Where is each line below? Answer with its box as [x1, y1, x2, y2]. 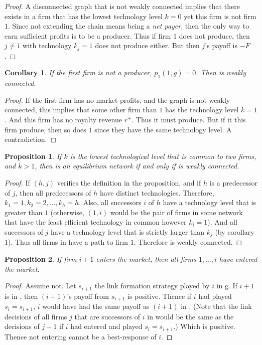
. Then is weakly [196, 67, 246, 78]
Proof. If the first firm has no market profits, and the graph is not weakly [5, 94, 230, 105]
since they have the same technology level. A [94, 124, 232, 134]
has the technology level [165, 104, 239, 115]
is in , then [5, 290, 38, 301]
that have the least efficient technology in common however [5, 217, 187, 227]
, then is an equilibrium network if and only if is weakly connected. [35, 160, 239, 171]
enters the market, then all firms [96, 253, 196, 264]
